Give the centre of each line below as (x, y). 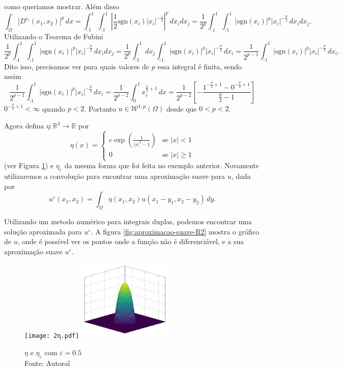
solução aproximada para (43, 231)
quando (54, 108)
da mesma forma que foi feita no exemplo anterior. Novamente (162, 165)
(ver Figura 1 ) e (29, 165)
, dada (241, 176)
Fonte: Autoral (47, 363)
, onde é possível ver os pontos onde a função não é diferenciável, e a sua (131, 241)
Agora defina (24, 126)
